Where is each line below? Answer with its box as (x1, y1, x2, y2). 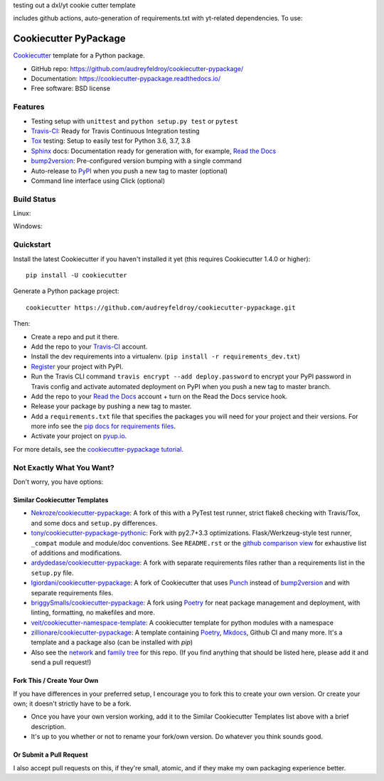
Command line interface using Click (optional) (31, 176, 166, 185)
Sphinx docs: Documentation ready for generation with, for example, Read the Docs (31, 147, 277, 155)
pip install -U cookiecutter (26, 271, 127, 280)
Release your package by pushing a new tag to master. (31, 402, 192, 410)
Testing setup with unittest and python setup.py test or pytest (31, 117, 238, 125)
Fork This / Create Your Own (13, 676, 99, 685)
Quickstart (13, 240, 51, 250)
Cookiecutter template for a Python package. (13, 51, 145, 60)
